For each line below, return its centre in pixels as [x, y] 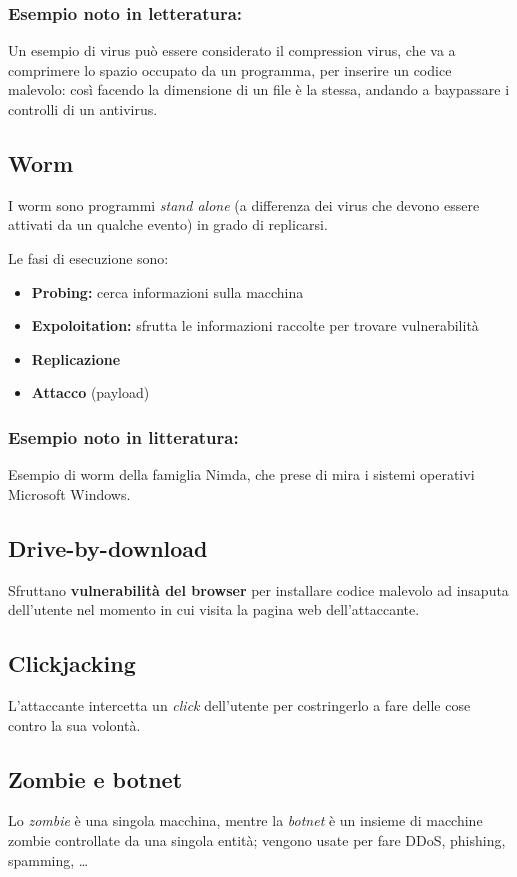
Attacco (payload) [90, 392]
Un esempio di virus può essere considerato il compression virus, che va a [232, 50]
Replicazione [76, 358]
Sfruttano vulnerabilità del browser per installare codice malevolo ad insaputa [258, 589]
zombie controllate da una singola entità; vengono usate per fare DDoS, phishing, [257, 839]
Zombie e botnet [95, 778]
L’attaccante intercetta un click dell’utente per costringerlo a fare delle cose [239, 704]
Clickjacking [72, 663]
